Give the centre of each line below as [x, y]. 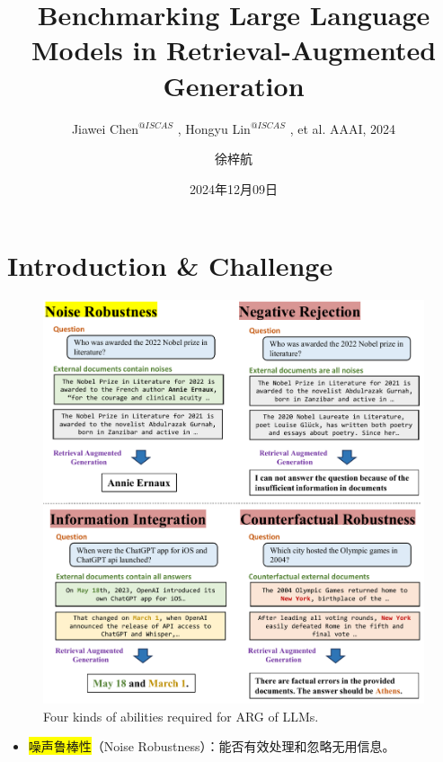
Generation [234, 85]
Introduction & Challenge [170, 266]
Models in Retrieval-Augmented [234, 50]
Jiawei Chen [105, 128]
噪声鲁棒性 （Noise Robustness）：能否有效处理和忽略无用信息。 [212, 746]
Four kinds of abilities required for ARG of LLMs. [181, 716]
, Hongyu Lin [214, 128]
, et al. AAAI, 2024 [343, 128]
